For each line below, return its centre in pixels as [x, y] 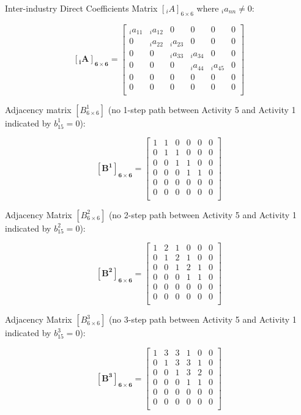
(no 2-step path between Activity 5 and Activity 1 [203, 214]
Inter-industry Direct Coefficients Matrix [81, 8]
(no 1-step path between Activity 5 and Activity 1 [202, 109]
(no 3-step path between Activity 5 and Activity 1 [203, 319]
